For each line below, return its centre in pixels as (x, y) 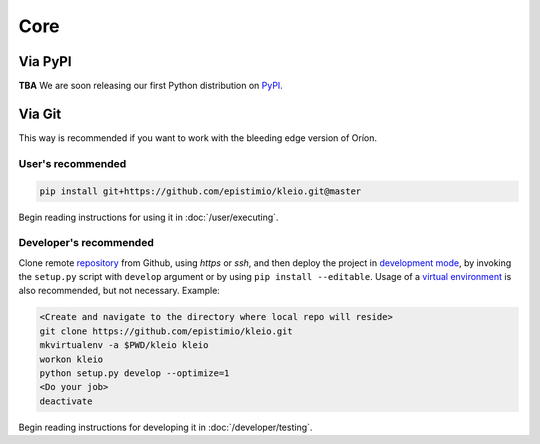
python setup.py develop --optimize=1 (134, 373)
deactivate (66, 401)
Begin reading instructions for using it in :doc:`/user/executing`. (148, 217)
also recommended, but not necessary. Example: (119, 291)
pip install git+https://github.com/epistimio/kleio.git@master (200, 191)
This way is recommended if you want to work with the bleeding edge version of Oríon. (197, 137)
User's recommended (72, 163)
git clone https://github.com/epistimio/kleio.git (166, 331)
